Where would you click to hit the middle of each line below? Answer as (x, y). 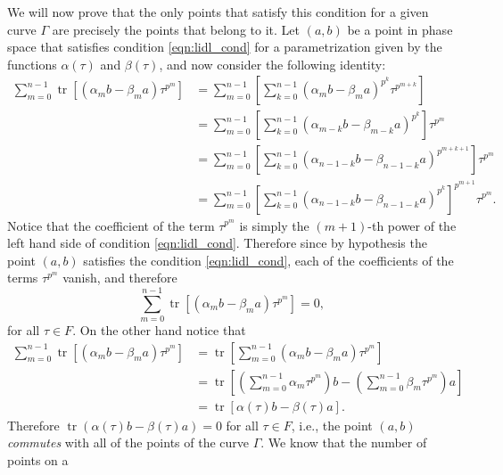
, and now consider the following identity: (272, 64)
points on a (38, 459)
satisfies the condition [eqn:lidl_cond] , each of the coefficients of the (268, 260)
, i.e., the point (332, 425)
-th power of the (412, 225)
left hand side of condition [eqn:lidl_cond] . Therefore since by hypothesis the (217, 243)
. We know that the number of (344, 442)
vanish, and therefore (120, 278)
